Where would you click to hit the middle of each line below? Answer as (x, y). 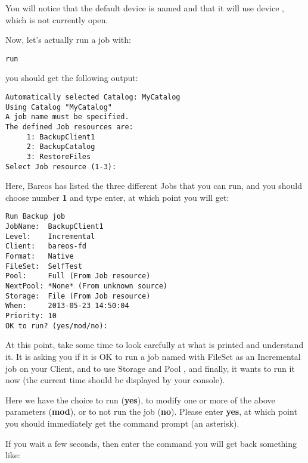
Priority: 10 (31, 316)
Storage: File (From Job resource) (78, 296)
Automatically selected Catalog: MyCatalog (93, 97)
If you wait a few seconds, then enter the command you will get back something (151, 443)
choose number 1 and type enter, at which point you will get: (117, 197)
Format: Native (40, 257)
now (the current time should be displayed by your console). (115, 380)
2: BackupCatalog (61, 147)
